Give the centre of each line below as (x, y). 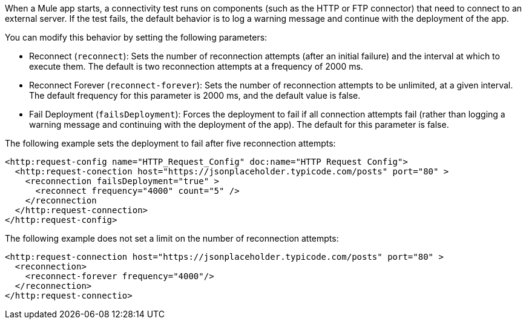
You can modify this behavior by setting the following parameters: (136, 37)
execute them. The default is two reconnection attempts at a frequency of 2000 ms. (196, 66)
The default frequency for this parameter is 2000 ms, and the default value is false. (195, 95)
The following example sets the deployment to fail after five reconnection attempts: (170, 143)
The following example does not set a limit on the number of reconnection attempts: (172, 238)
